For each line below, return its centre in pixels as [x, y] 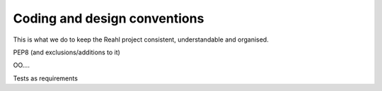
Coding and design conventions [109, 18]
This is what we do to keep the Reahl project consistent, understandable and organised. [141, 40]
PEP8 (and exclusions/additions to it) [66, 52]
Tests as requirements [45, 78]
